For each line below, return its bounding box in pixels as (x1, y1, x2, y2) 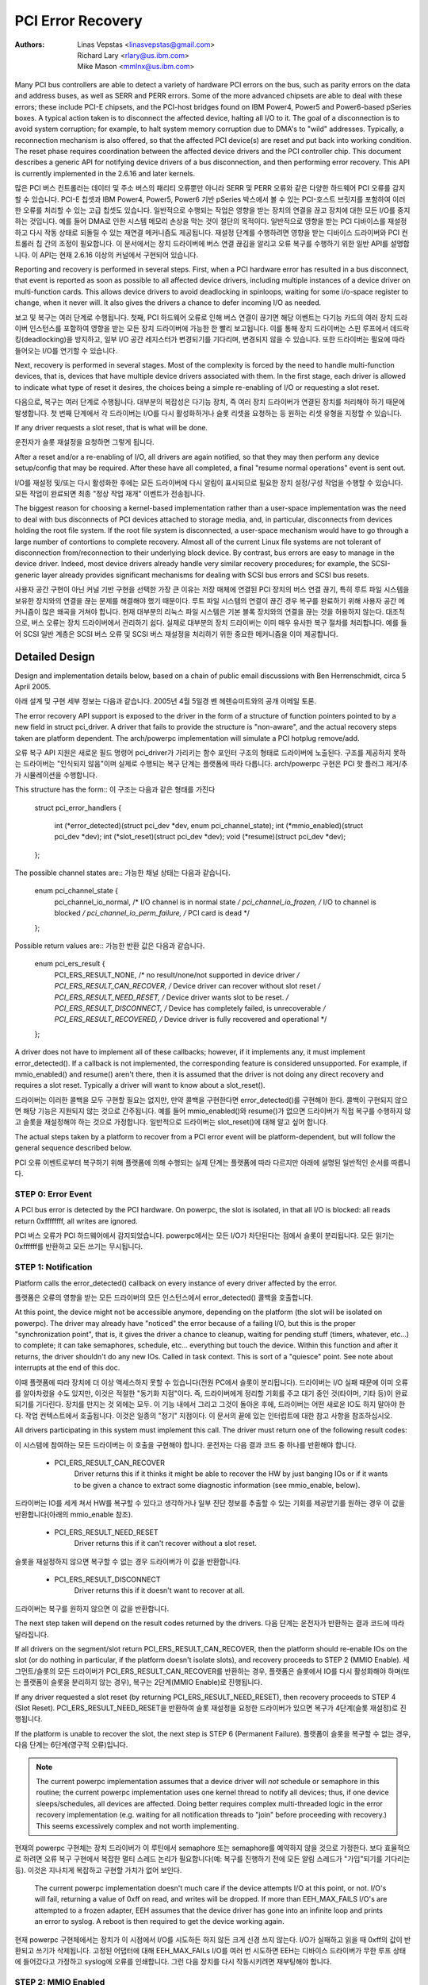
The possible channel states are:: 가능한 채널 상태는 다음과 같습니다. (14, 868, 231, 877)
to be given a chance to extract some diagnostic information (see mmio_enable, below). (74, 1480, 361, 1490)
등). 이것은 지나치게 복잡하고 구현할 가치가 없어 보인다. (14, 1865, 182, 1875)
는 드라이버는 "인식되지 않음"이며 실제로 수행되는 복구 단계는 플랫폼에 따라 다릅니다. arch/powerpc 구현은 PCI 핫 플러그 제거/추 (14, 759, 408, 769)
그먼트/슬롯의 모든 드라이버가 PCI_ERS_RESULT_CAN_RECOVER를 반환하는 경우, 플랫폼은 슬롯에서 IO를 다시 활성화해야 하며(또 (14, 1666, 410, 1675)
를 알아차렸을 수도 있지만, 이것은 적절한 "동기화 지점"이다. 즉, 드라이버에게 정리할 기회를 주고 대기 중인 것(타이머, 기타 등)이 (14, 1389, 394, 1398)
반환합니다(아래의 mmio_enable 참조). (14, 1509, 134, 1519)
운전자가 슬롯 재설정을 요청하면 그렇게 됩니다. (14, 437, 155, 447)
